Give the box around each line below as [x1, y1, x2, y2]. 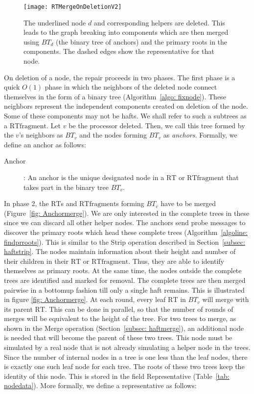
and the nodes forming [79, 130, 147, 140]
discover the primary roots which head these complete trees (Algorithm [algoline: [4, 227, 248, 237]
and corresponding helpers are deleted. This [93, 17, 225, 27]
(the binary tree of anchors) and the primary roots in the [56, 36, 228, 46]
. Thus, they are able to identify [128, 255, 224, 266]
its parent [4, 303, 33, 314]
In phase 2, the [4, 198, 49, 209]
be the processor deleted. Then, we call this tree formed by [69, 120, 245, 130]
